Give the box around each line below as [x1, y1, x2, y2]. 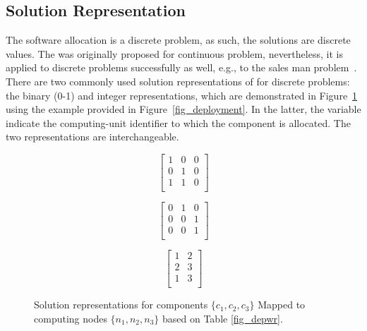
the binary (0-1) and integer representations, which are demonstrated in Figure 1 [6, 88, 358, 102]
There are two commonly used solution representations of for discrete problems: [6, 73, 350, 88]
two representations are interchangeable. [6, 129, 179, 144]
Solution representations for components [34, 297, 208, 312]
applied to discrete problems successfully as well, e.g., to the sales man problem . [6, 60, 357, 75]
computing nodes [34, 311, 107, 325]
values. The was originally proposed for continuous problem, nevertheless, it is [6, 46, 343, 61]
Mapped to [258, 297, 306, 312]
